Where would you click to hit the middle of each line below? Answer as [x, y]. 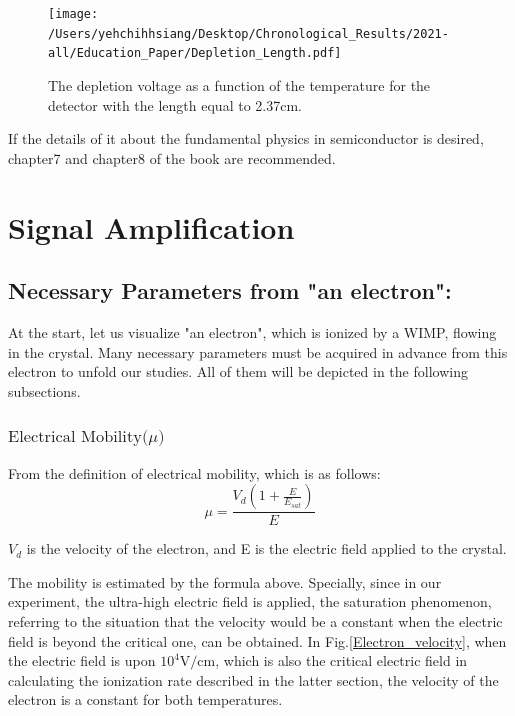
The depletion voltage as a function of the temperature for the [239, 84]
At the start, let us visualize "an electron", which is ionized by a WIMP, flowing [252, 331]
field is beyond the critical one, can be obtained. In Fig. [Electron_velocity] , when [257, 640]
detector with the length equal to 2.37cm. [175, 104]
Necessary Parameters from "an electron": [230, 290]
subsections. [44, 390]
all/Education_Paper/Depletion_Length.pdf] [195, 53]
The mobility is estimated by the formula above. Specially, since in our [225, 581]
